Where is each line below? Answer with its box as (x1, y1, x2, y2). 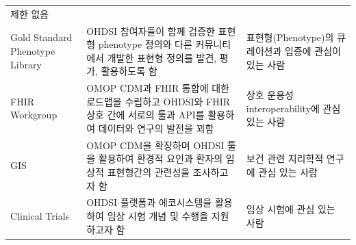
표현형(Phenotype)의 (246, 30, 334, 44)
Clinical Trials (10, 209, 70, 223)
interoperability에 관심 (246, 101, 341, 115)
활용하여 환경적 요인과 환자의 (98, 151, 223, 166)
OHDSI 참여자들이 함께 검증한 (86, 23, 215, 38)
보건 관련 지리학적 (246, 151, 324, 166)
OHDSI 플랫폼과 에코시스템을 (86, 195, 212, 209)
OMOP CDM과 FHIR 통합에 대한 (86, 81, 229, 95)
